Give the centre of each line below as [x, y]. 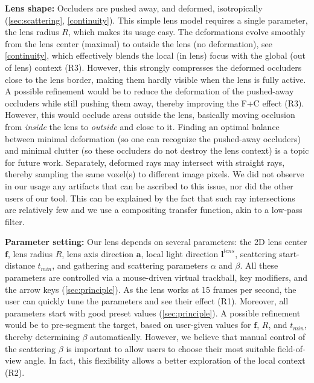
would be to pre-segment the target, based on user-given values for [128, 325]
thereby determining [42, 337]
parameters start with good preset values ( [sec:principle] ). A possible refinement [153, 313]
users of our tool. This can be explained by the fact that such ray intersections [150, 198]
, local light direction [180, 253]
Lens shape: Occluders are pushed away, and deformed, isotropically [134, 8]
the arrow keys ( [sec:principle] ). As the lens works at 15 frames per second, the [151, 289]
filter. [15, 221]
